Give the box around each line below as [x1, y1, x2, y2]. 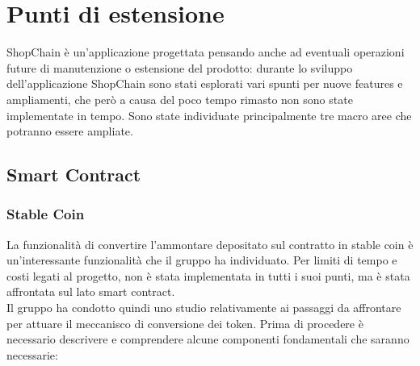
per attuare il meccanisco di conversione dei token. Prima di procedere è [6, 314, 363, 331]
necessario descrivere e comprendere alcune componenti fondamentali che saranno [6, 331, 409, 347]
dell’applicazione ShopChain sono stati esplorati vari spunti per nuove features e [6, 75, 403, 92]
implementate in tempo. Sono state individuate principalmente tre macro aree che [6, 106, 412, 123]
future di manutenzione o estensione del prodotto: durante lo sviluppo [6, 59, 353, 76]
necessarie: [6, 346, 58, 363]
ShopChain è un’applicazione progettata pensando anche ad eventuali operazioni [6, 44, 405, 60]
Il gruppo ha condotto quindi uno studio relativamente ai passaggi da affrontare [6, 299, 401, 316]
